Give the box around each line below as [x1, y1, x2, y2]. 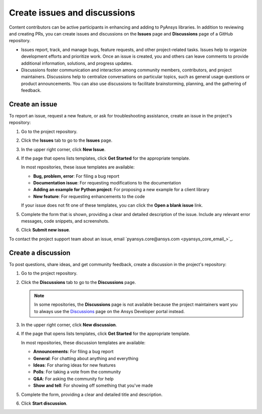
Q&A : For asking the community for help [33, 376, 114, 381]
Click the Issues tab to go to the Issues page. [21, 137, 113, 143]
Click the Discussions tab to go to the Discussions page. [21, 279, 136, 285]
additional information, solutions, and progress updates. [21, 60, 133, 66]
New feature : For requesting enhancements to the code [33, 193, 145, 199]
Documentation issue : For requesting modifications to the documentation [33, 180, 181, 186]
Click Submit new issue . [21, 227, 70, 233]
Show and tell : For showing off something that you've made [33, 382, 153, 388]
